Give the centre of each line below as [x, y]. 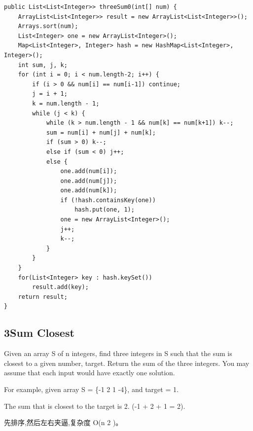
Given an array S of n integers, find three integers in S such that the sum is [118, 353]
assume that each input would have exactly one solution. [90, 373]
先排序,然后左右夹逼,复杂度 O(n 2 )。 [63, 422]
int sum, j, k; [43, 65]
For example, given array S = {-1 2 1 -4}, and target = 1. [91, 389]
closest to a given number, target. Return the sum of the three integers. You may [127, 363]
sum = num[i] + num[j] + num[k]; [101, 132]
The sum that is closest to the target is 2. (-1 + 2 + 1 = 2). [95, 406]
